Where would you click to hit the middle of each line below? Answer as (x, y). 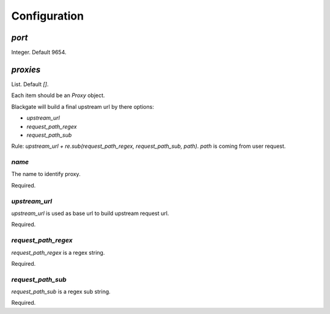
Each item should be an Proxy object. (58, 95)
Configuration (48, 16)
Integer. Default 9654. (39, 53)
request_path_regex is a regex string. (58, 252)
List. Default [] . (30, 84)
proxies (26, 69)
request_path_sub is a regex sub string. (61, 292)
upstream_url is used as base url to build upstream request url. (90, 213)
